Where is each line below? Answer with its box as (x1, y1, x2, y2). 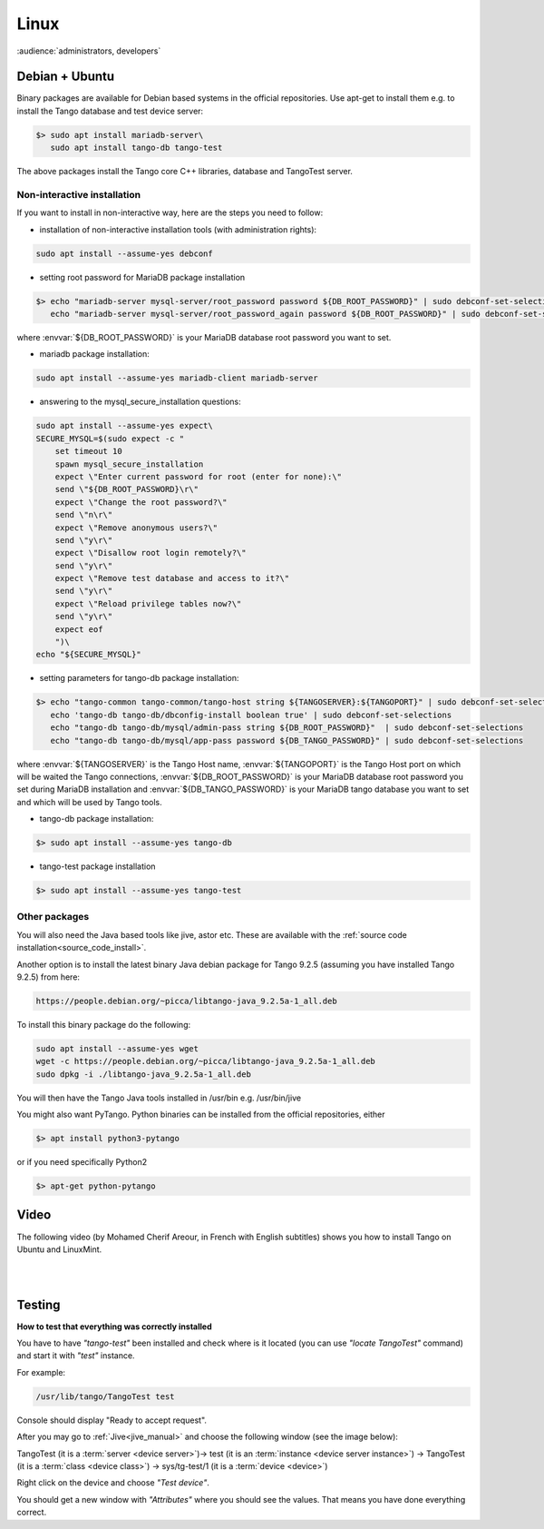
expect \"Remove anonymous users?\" (54, 522, 218, 533)
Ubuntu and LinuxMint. (16, 1244, 102, 1255)
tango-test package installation (39, 861, 156, 872)
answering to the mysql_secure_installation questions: (39, 396, 242, 408)
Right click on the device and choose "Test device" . (16, 1477, 210, 1488)
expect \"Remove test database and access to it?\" (54, 573, 290, 584)
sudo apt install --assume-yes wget (35, 1043, 199, 1053)
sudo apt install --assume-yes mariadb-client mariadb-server (35, 373, 318, 383)
